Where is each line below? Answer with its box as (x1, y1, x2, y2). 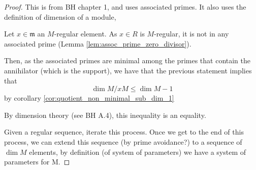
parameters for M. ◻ (4, 156, 70, 167)
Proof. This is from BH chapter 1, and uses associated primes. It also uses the (4, 2, 246, 12)
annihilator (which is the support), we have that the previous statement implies (4, 65, 252, 75)
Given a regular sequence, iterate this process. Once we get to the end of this (4, 126, 244, 137)
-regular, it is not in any (154, 28, 229, 39)
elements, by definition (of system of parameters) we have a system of (29, 146, 246, 157)
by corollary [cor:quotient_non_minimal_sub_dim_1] (4, 93, 174, 103)
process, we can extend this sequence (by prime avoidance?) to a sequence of (4, 136, 242, 147)
